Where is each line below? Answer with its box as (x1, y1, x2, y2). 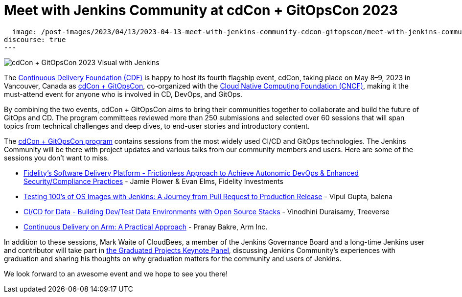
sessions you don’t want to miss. (4, 153, 109, 162)
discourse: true (4, 35, 66, 44)
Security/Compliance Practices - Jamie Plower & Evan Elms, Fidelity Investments (23, 177, 283, 185)
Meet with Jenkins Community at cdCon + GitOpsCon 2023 (4, 2, 398, 19)
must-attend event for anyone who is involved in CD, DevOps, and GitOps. (4, 90, 243, 98)
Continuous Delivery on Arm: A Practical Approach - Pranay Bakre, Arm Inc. (23, 222, 268, 231)
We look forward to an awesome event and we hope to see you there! (4, 269, 228, 278)
